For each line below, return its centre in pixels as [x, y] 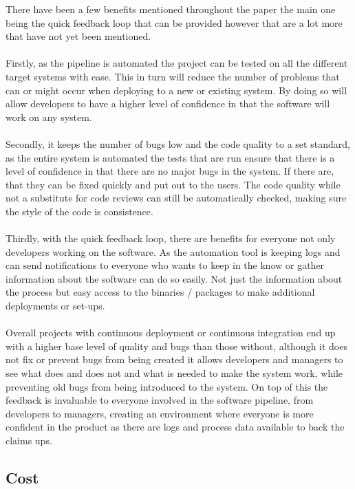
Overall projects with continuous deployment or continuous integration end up [171, 333]
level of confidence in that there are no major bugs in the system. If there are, [170, 171]
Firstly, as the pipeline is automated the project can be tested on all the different [177, 63]
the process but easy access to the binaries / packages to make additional [160, 292]
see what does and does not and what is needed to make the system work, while [174, 373]
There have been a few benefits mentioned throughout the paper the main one [171, 9]
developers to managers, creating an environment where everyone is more [160, 413]
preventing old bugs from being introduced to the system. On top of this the [167, 386]
